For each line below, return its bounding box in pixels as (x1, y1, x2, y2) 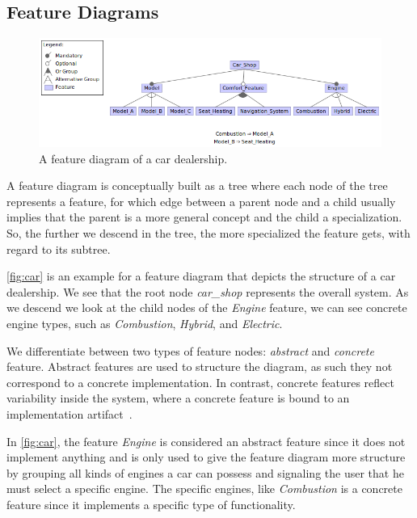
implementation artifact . (6, 405, 133, 422)
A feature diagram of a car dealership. (39, 150, 228, 166)
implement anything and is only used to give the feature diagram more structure (6, 449, 406, 465)
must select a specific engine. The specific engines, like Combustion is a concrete (6, 480, 402, 497)
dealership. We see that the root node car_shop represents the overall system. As (6, 283, 409, 300)
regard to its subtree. (6, 240, 111, 257)
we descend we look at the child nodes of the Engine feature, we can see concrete (6, 299, 407, 316)
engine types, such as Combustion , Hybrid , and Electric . (6, 314, 283, 331)
